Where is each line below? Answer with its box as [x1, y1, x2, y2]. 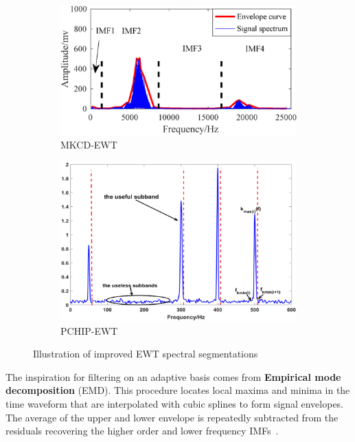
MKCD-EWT [60, 137, 117, 152]
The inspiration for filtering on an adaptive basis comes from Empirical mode [5, 369, 341, 384]
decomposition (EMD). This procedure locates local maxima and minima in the [5, 383, 350, 397]
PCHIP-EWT [60, 323, 118, 338]
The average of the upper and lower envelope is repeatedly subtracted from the [5, 410, 339, 424]
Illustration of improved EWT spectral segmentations [33, 346, 258, 361]
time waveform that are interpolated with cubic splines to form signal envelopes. [5, 397, 343, 411]
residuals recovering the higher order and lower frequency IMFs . [5, 423, 279, 438]
